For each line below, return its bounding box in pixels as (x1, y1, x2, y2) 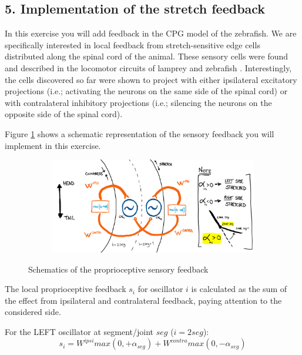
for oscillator (137, 283, 183, 295)
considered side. (5, 306, 61, 318)
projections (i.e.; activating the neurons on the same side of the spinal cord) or (5, 85, 288, 97)
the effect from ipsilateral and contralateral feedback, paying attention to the (5, 294, 282, 306)
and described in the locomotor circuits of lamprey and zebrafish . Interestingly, (5, 61, 292, 74)
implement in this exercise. (5, 139, 101, 151)
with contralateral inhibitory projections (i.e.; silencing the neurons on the (5, 96, 272, 108)
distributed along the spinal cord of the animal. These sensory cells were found (5, 50, 288, 62)
